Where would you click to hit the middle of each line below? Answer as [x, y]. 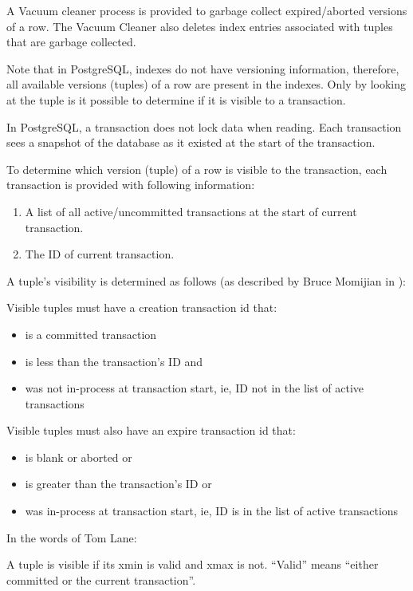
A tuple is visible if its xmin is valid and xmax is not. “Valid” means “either [193, 564]
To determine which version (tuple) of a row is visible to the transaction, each [197, 169]
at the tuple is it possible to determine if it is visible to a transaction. [176, 99]
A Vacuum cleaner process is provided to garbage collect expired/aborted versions [207, 10]
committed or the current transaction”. [101, 579]
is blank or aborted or [79, 457]
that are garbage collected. [71, 42]
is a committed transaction [91, 334]
